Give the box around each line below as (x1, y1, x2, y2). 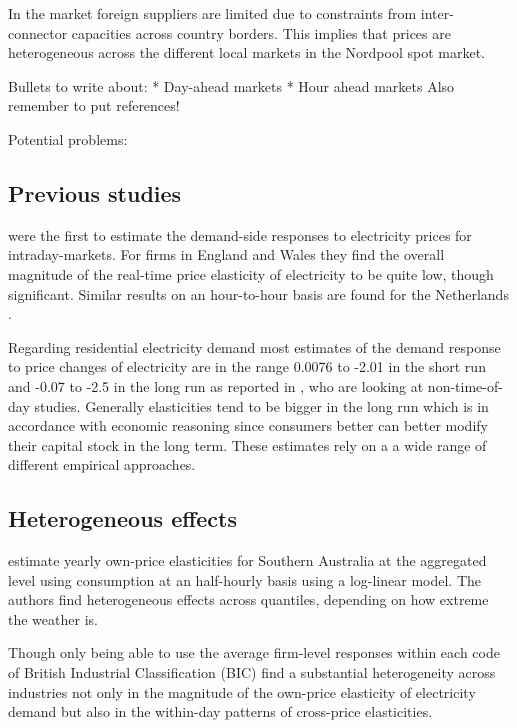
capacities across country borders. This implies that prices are (71, 22, 451, 43)
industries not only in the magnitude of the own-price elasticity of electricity (8, 681, 476, 702)
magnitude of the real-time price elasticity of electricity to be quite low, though (8, 263, 494, 284)
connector (8, 22, 68, 43)
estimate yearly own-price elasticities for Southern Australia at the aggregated (8, 550, 487, 571)
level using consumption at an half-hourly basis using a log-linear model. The (8, 569, 481, 590)
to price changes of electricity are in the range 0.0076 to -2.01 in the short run (8, 356, 486, 377)
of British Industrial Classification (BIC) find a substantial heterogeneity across (8, 662, 496, 683)
